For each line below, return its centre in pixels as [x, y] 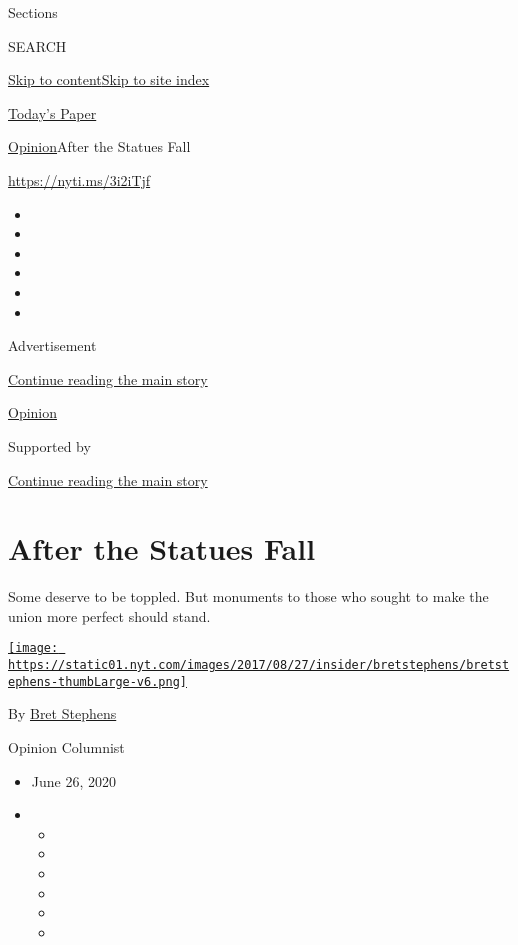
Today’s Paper [52, 112]
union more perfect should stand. [109, 615]
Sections [33, 12]
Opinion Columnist [66, 746]
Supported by [49, 445]
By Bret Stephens [62, 713]
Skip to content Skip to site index [109, 79]
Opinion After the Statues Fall [99, 146]
